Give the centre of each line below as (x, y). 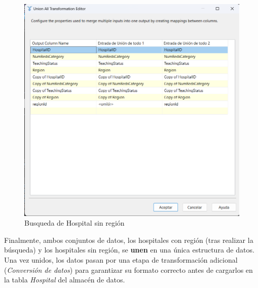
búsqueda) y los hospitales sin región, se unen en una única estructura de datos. (129, 250)
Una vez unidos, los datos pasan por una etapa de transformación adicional (121, 259)
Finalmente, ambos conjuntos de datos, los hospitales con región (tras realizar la (129, 240)
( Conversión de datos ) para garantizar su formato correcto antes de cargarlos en (128, 269)
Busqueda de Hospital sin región (75, 223)
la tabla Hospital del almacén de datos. (65, 280)
